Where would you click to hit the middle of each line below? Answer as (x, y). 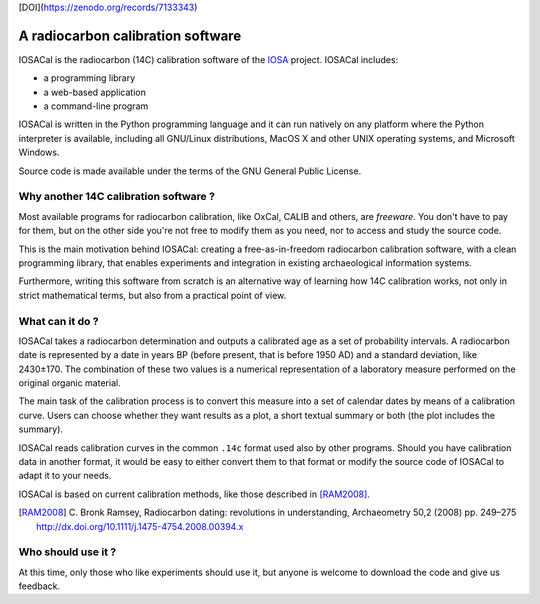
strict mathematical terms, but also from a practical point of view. (152, 295)
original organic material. (69, 383)
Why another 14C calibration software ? (116, 197)
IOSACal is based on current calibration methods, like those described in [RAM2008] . (194, 494)
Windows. (39, 152)
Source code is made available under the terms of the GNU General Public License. (190, 171)
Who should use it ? (67, 552)
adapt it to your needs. (65, 476)
